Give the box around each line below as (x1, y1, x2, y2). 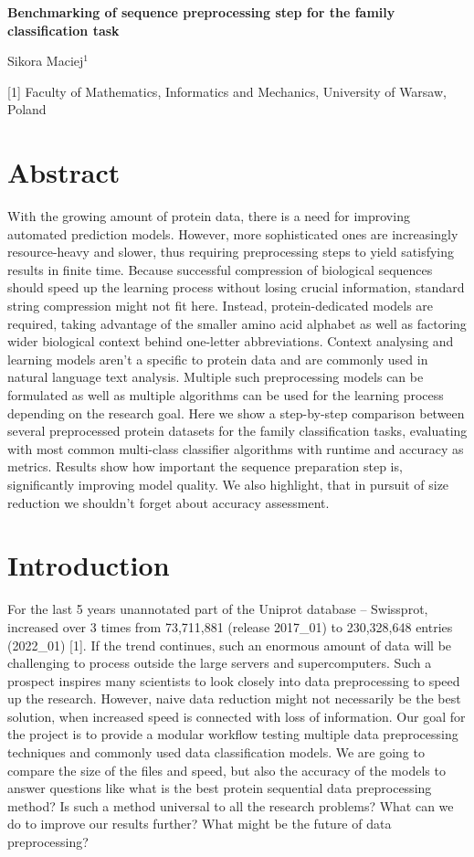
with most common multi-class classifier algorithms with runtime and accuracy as (7, 439, 464, 458)
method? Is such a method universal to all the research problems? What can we (7, 796, 454, 815)
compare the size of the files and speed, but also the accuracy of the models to (7, 760, 446, 779)
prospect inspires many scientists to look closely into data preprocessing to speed (7, 671, 460, 690)
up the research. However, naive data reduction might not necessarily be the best (7, 689, 461, 708)
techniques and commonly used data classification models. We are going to (7, 743, 425, 762)
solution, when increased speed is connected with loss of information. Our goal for (7, 706, 466, 725)
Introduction (7, 546, 170, 584)
